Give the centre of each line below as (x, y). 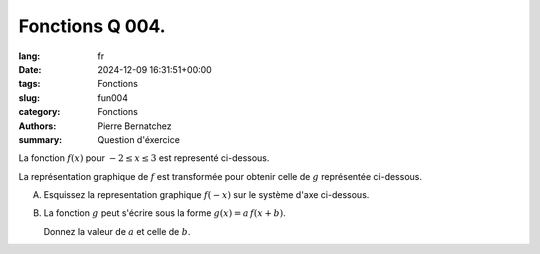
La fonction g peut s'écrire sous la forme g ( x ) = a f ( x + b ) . (165, 213)
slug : (29, 97)
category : (39, 112)
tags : (29, 84)
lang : (29, 56)
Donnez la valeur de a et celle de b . (117, 231)
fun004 (113, 97)
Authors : (37, 126)
